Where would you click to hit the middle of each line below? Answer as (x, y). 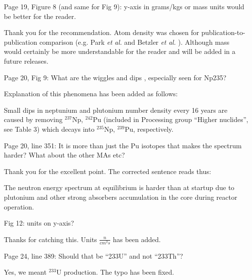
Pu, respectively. (149, 129)
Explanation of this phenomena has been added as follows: (91, 94)
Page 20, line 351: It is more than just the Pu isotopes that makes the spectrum (123, 145)
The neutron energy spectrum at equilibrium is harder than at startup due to (119, 187)
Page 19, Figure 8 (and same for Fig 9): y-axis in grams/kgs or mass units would (124, 6)
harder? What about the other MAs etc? (65, 155)
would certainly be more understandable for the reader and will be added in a (120, 51)
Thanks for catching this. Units (50, 239)
